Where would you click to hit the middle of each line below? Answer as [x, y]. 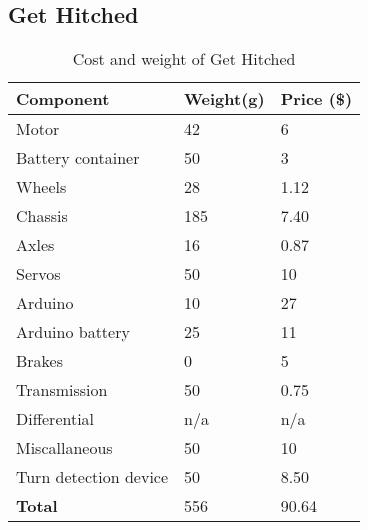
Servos [38, 274]
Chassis [42, 216]
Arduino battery [73, 332]
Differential [55, 419]
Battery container [78, 158]
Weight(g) [224, 99]
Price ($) [316, 99]
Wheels [41, 187]
